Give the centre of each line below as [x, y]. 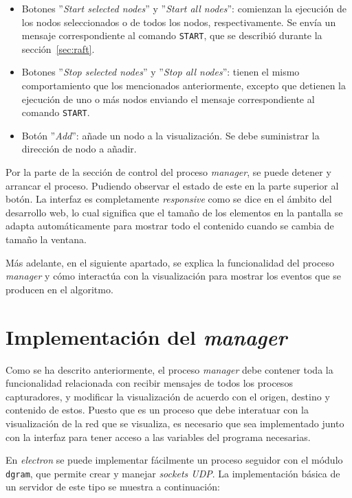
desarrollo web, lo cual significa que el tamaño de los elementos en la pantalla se [174, 212]
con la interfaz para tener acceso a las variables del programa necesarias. [158, 437]
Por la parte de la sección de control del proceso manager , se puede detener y [168, 172]
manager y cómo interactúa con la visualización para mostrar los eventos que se [174, 276]
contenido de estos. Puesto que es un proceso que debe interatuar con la [157, 410]
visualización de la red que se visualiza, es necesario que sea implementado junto [175, 423]
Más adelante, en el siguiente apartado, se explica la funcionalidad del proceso [170, 262]
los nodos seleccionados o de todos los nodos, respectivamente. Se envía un [179, 22]
